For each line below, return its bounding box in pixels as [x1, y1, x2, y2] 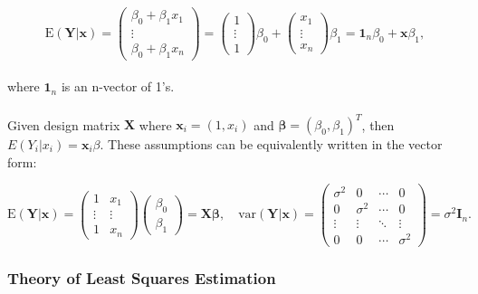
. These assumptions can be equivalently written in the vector [100, 135, 443, 154]
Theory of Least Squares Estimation [7, 266, 276, 289]
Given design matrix [7, 115, 120, 134]
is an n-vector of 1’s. [61, 77, 175, 96]
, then [361, 115, 395, 134]
